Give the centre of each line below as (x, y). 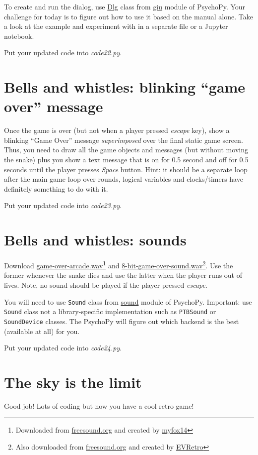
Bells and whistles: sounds (95, 240)
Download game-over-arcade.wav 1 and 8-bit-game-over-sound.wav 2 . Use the (119, 265)
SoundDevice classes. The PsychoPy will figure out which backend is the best (122, 321)
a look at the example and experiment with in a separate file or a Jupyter (116, 26)
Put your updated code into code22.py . (63, 53)
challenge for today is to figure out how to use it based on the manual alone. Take (129, 16)
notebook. (19, 36)
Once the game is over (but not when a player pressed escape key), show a (117, 130)
